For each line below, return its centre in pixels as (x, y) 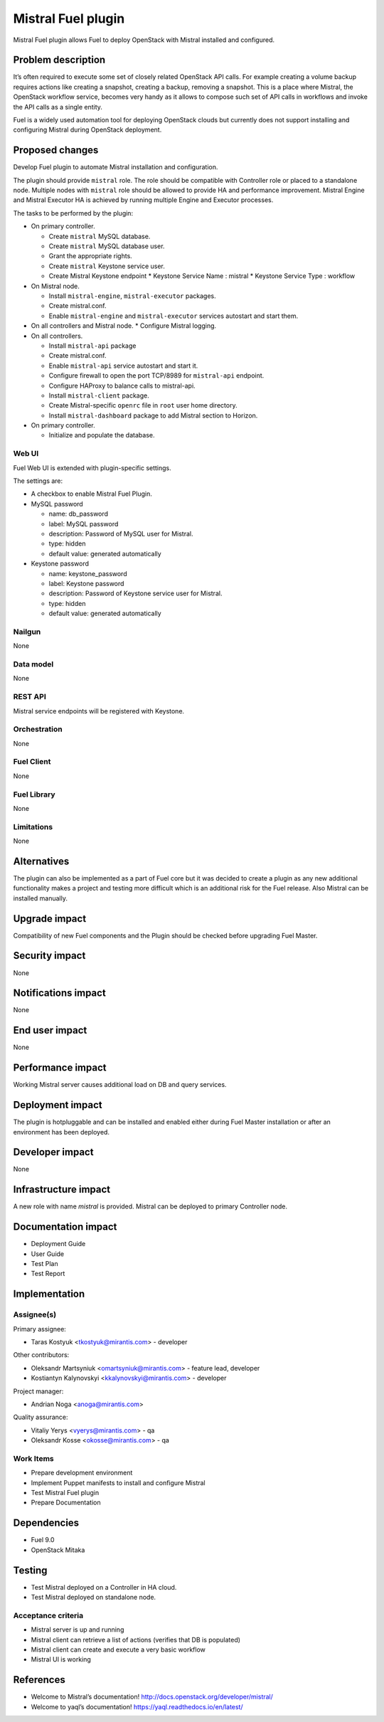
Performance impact (60, 1068)
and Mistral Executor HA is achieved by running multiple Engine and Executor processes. (143, 200)
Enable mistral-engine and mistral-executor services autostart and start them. (174, 316)
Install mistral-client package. (99, 395)
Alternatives (41, 861)
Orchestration (38, 729)
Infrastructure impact (62, 1190)
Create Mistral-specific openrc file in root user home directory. (143, 405)
